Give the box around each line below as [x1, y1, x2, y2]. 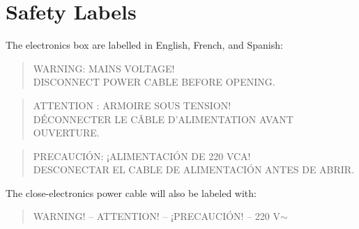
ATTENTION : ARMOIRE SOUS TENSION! [33, 97, 231, 112]
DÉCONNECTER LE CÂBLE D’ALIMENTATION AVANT [33, 111, 293, 126]
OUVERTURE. [33, 125, 100, 140]
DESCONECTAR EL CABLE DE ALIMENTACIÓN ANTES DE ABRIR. [33, 162, 355, 177]
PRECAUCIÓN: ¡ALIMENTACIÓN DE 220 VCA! [33, 148, 251, 163]
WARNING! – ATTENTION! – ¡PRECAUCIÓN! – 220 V [33, 209, 280, 223]
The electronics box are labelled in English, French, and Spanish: [6, 38, 283, 52]
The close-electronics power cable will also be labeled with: [6, 185, 257, 200]
